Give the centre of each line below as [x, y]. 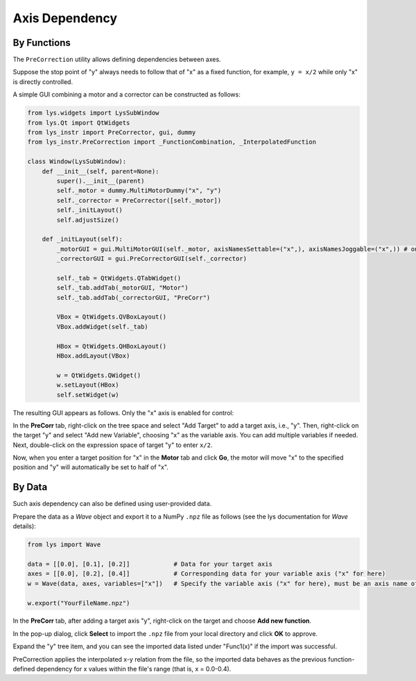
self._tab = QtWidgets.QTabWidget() [119, 278]
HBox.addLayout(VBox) [93, 355]
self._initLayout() [89, 210]
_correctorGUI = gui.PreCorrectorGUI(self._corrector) [152, 259]
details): [24, 526]
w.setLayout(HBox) [88, 385]
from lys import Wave [64, 545]
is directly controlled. [43, 82]
